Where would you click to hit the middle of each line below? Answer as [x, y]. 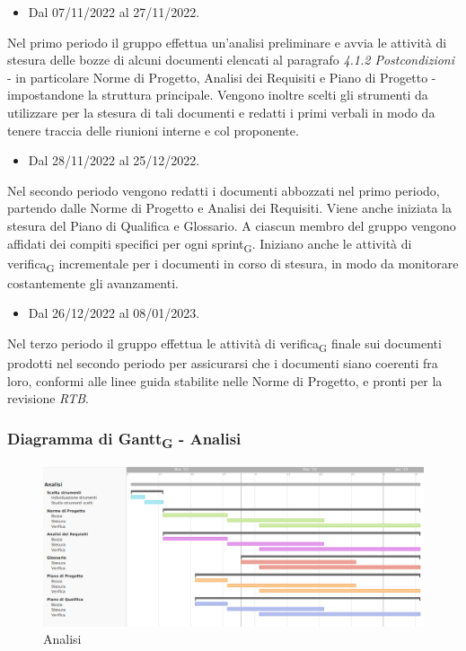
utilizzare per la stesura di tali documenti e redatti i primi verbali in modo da [221, 112]
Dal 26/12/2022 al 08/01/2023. [114, 313]
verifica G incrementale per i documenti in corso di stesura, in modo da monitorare [233, 264]
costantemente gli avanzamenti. [93, 282]
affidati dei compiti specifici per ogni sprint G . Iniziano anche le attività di [210, 244]
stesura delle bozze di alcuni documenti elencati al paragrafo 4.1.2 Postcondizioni [231, 60]
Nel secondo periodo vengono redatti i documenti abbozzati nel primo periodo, [224, 190]
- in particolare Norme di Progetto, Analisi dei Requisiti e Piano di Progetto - [222, 77]
